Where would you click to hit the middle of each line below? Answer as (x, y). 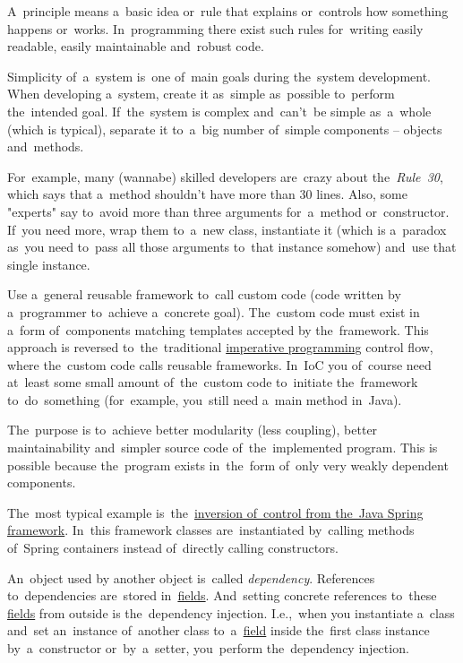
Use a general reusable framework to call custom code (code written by (204, 294)
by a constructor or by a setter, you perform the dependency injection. (208, 648)
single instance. (49, 264)
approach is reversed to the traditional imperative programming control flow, (220, 347)
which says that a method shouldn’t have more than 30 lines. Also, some (207, 194)
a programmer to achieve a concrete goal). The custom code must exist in (214, 311)
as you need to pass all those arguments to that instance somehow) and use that (232, 247)
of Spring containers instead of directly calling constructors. (173, 548)
